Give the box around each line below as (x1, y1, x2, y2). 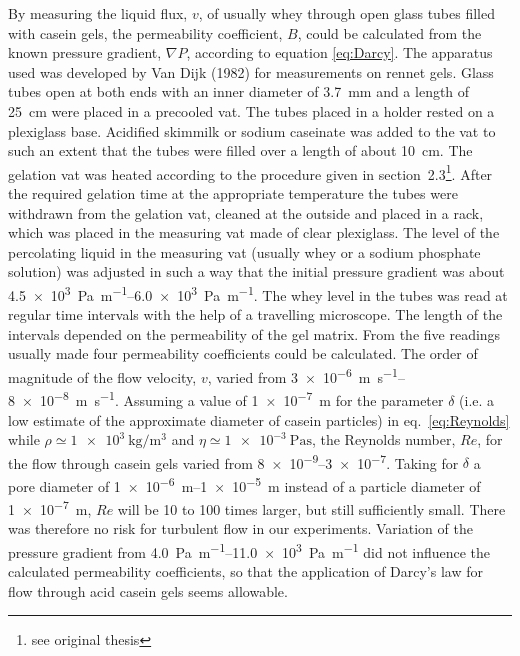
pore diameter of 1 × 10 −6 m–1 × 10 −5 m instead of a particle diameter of (8, 472, 481, 496)
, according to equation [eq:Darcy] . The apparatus (186, 42, 493, 63)
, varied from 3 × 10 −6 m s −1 (207, 364, 398, 387)
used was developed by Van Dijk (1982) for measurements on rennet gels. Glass (8, 61, 494, 82)
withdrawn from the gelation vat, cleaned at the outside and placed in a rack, (8, 202, 484, 223)
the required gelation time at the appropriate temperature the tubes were (8, 183, 458, 203)
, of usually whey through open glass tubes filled (198, 3, 496, 23)
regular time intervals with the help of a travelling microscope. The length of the (8, 304, 503, 325)
